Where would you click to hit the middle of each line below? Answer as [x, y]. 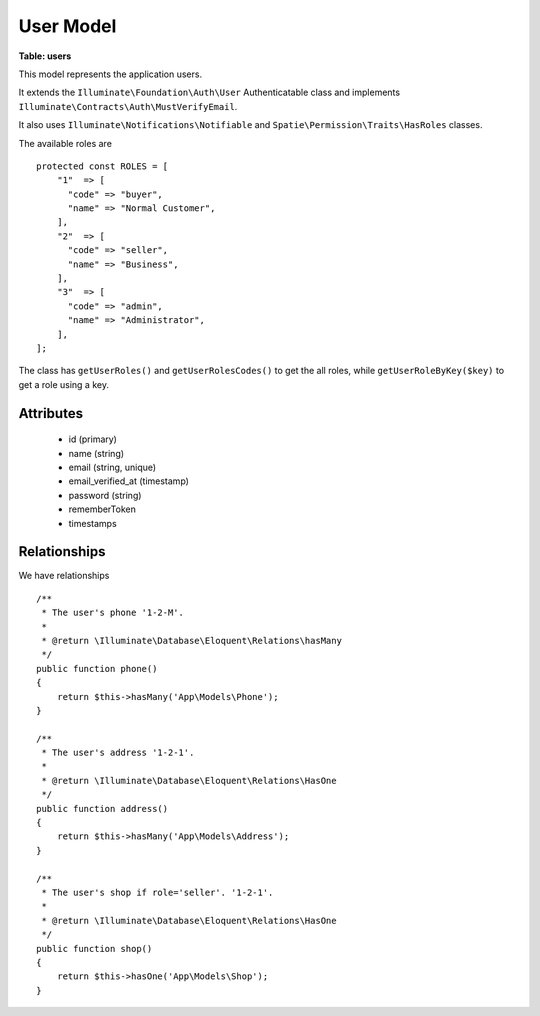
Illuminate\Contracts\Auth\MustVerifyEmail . [128, 106]
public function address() [102, 808]
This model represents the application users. [110, 74]
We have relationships [64, 576]
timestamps [92, 523]
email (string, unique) [112, 467]
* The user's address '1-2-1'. [118, 753]
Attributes [51, 413]
